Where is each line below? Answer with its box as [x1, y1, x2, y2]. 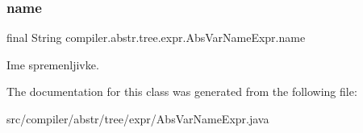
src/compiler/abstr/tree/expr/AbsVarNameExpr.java [6, 110, 269, 127]
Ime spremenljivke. [6, 56, 99, 73]
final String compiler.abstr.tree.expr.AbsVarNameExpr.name [6, 29, 306, 46]
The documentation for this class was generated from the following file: [6, 83, 357, 100]
